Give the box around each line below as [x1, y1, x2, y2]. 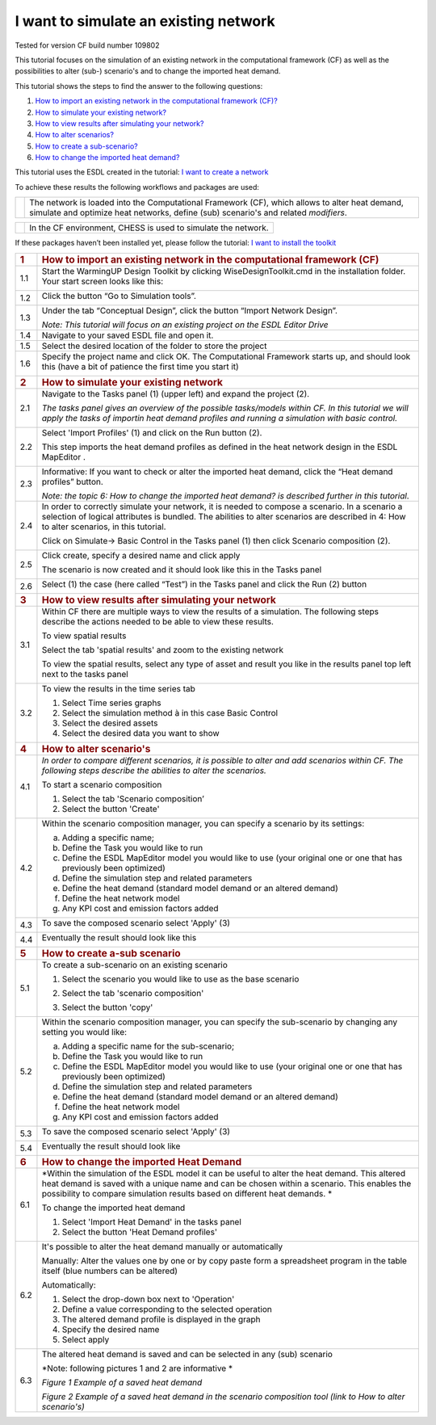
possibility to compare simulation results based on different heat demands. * [41, 1187, 333, 1199]
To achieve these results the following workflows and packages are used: [15, 182, 260, 191]
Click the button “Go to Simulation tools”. [41, 290, 197, 301]
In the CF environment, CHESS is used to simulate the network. [29, 222, 270, 233]
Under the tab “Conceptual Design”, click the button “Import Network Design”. [41, 305, 338, 316]
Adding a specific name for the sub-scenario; [61, 1040, 234, 1052]
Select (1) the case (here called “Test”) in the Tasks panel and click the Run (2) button [41, 578, 367, 590]
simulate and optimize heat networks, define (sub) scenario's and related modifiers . [29, 207, 347, 218]
